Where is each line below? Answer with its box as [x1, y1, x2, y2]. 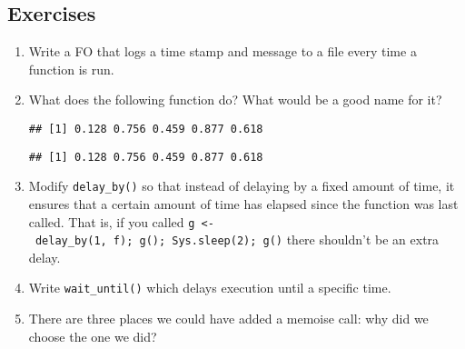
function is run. [28, 59, 114, 78]
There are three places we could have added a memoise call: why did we [28, 309, 429, 328]
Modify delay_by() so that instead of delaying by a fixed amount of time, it [28, 176, 455, 195]
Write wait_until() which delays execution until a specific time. [28, 278, 391, 297]
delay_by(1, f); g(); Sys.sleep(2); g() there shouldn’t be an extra [35, 230, 440, 249]
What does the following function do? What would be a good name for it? [28, 90, 442, 109]
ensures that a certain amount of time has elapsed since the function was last [28, 194, 459, 213]
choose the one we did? [28, 326, 157, 345]
